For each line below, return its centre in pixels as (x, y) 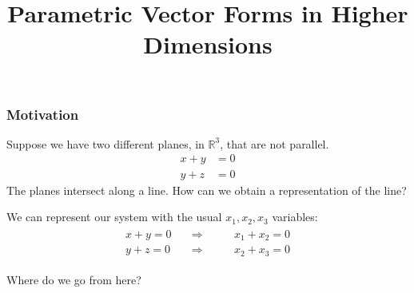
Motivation (43, 114)
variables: (295, 217)
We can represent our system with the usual (114, 217)
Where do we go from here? (74, 279)
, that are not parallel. (275, 143)
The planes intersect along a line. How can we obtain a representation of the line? (207, 190)
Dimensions (208, 44)
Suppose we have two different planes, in (105, 143)
